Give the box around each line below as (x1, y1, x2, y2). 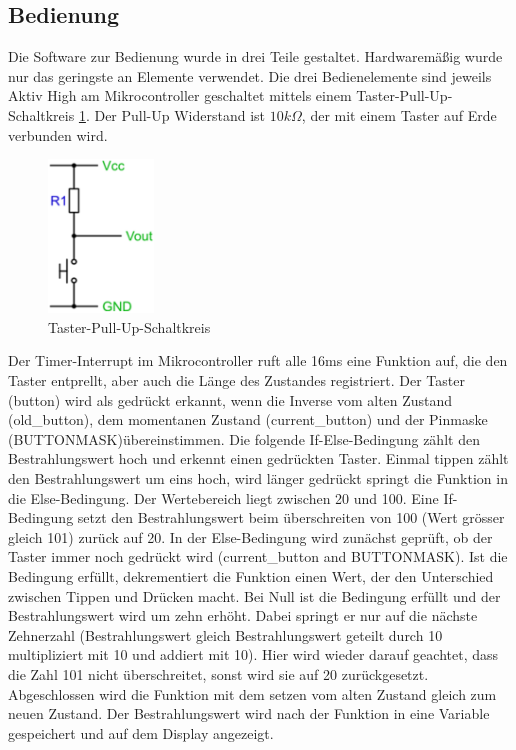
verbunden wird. (8, 124, 108, 145)
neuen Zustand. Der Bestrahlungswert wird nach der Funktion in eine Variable (8, 703, 490, 724)
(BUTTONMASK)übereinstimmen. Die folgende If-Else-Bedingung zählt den (8, 428, 480, 449)
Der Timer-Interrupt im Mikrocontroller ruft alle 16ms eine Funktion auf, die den (8, 350, 508, 371)
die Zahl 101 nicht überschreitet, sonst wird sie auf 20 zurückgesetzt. (8, 663, 429, 684)
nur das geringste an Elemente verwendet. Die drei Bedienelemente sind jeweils (8, 65, 492, 86)
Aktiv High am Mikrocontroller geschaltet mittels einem (8, 85, 352, 106)
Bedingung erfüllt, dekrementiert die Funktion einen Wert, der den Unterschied (8, 566, 494, 587)
